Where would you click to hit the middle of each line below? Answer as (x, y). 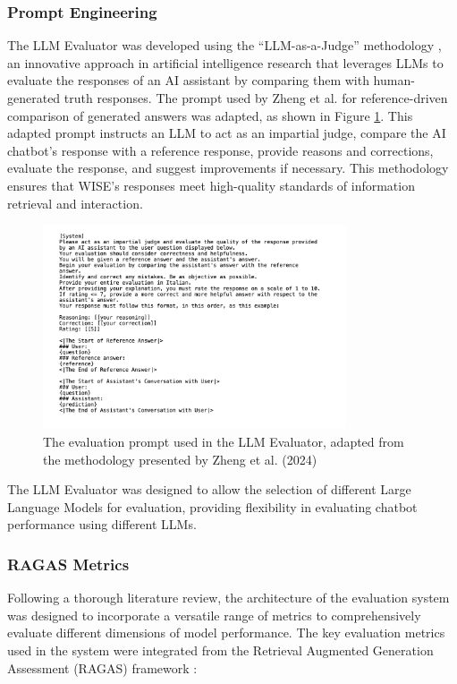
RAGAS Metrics (68, 564)
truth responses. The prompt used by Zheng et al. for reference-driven (256, 98)
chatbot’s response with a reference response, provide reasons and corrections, (220, 150)
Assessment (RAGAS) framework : (102, 667)
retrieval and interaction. (75, 203)
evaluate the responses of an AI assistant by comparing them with (188, 80)
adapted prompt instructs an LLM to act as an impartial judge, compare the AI (227, 133)
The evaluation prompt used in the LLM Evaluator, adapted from (224, 441)
